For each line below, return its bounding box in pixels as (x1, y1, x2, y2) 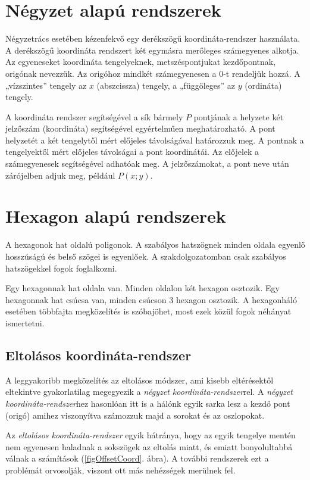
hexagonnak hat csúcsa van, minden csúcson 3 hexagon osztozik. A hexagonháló (5, 293, 297, 306)
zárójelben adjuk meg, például (5, 169, 115, 181)
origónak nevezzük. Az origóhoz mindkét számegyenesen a (5, 67, 217, 79)
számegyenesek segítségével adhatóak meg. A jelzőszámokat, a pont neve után (5, 157, 289, 170)
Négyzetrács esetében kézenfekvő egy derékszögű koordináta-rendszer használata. (5, 32, 300, 45)
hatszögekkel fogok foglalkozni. (5, 261, 117, 274)
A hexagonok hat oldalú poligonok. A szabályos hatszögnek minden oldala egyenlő (5, 238, 305, 251)
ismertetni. (5, 316, 45, 329)
